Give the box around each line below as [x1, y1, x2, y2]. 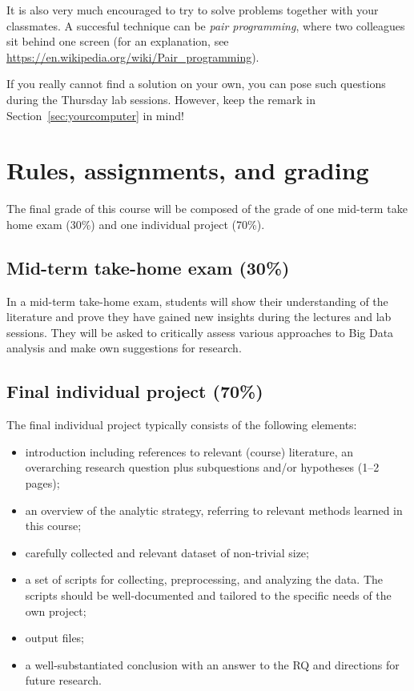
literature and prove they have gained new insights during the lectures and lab [6, 308, 392, 325]
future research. [25, 672, 102, 689]
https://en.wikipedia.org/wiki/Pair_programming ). [6, 48, 259, 65]
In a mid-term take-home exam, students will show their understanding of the [6, 292, 388, 309]
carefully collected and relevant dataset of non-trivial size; [25, 544, 309, 560]
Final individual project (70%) [6, 379, 263, 404]
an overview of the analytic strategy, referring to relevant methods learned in [25, 501, 403, 518]
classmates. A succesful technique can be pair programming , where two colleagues [6, 17, 405, 34]
